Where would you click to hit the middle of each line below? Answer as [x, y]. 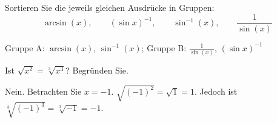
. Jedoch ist [216, 91]
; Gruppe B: [164, 47]
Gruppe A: [25, 47]
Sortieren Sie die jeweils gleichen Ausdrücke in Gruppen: [110, 7]
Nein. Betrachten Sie [43, 91]
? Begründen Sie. [97, 70]
